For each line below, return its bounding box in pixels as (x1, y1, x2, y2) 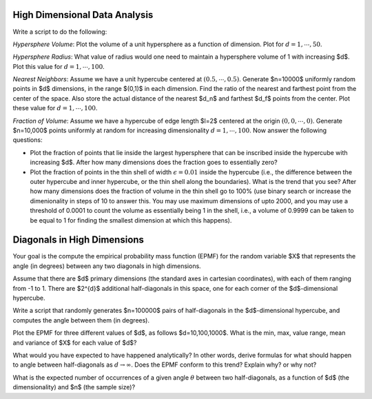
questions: (12, 136, 43, 144)
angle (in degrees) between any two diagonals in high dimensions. (12, 262, 201, 270)
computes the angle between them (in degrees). (12, 316, 150, 324)
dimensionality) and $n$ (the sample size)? (12, 383, 136, 391)
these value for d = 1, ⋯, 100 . (12, 104, 98, 112)
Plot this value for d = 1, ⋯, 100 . (12, 62, 105, 70)
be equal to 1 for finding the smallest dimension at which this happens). (30, 216, 232, 224)
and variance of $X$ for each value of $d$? (12, 338, 137, 347)
